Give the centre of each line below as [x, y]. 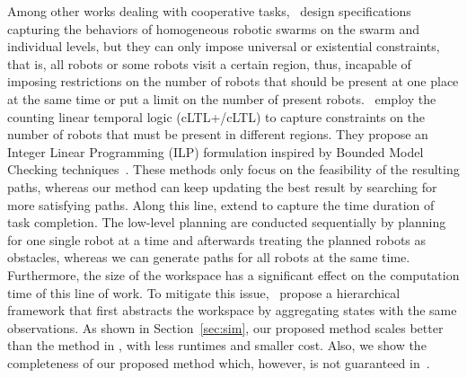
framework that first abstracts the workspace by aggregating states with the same [232, 310]
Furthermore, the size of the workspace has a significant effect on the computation [233, 274]
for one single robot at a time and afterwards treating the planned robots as [217, 239]
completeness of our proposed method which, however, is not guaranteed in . [219, 362]
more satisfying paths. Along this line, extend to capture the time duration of [221, 204]
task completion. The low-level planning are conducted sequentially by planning [227, 222]
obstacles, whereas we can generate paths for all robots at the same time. [209, 257]
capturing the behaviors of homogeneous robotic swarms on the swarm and [214, 28]
